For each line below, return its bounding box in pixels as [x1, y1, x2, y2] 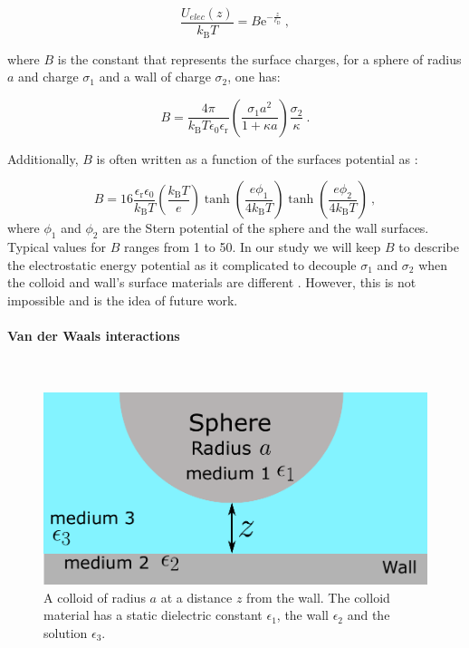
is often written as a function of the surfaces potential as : [96, 149, 418, 168]
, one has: [227, 67, 281, 86]
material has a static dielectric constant [43, 605, 263, 624]
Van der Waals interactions [7, 326, 180, 345]
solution [43, 623, 88, 642]
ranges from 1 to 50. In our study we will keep [123, 237, 381, 256]
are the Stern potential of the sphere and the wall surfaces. [102, 218, 429, 237]
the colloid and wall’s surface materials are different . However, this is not [7, 273, 416, 292]
